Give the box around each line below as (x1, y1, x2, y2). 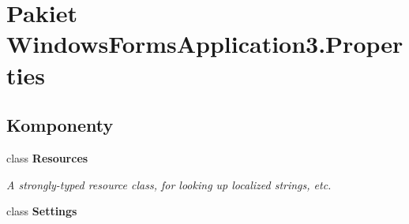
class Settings (6, 203, 77, 219)
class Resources (6, 149, 88, 166)
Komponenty (6, 113, 114, 137)
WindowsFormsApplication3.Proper (6, 28, 403, 60)
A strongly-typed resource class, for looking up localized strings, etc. (6, 176, 332, 192)
